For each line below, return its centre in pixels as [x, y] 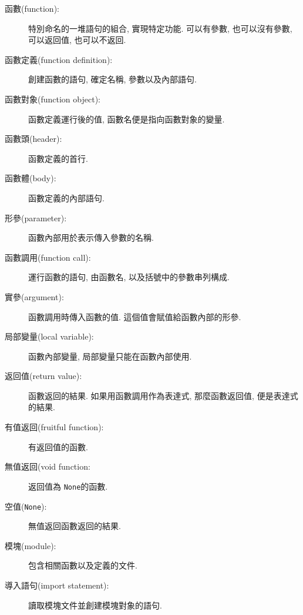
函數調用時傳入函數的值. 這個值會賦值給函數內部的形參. [135, 316]
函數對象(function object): [53, 99]
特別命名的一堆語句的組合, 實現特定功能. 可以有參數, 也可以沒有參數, [160, 28]
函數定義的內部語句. [66, 197]
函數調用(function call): [48, 257]
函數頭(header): [33, 139]
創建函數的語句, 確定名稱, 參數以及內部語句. [112, 79]
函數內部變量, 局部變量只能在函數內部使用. [110, 356]
